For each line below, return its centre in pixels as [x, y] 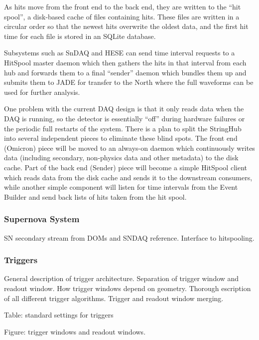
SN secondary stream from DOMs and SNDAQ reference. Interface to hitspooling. [129, 237]
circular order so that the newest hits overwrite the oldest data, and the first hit [126, 26]
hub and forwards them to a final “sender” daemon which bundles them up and [125, 72]
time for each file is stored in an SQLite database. [80, 36]
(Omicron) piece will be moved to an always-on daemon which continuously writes [129, 148]
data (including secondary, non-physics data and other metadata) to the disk [121, 158]
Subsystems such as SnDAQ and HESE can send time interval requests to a [120, 53]
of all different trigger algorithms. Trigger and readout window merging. [114, 298]
